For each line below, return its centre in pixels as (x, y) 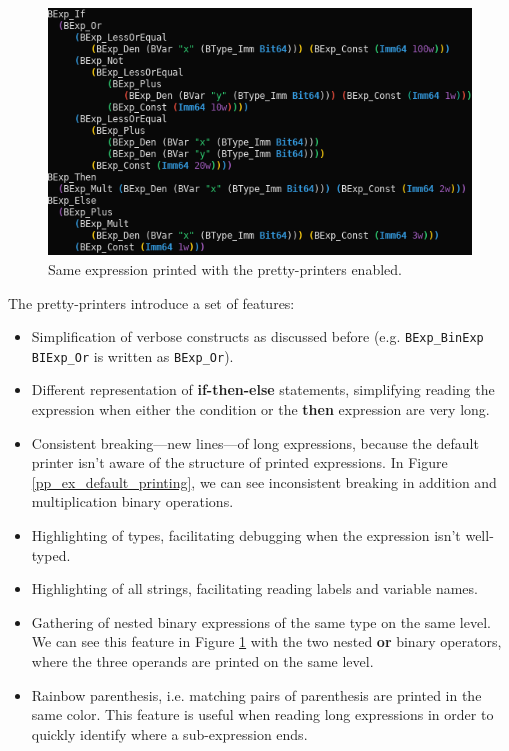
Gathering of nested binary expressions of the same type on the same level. (261, 621)
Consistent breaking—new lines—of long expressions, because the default (255, 442)
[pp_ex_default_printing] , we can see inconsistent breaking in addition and (264, 481)
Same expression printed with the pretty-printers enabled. (225, 268)
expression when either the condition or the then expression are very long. (260, 409)
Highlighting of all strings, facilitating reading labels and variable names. (254, 588)
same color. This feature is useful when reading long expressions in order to (262, 714)
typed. (51, 554)
